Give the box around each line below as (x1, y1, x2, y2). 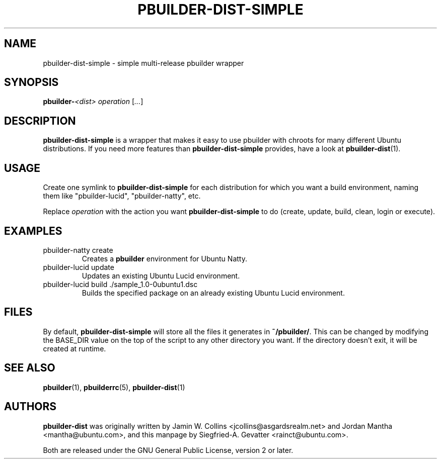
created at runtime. (43, 344, 106, 353)
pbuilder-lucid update (43, 262, 114, 271)
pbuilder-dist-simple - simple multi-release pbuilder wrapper (43, 58, 244, 67)
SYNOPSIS (4, 76, 59, 89)
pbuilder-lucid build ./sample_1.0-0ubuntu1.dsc (43, 280, 198, 289)
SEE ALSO (4, 361, 55, 375)
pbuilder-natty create (43, 245, 113, 254)
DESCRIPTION (4, 114, 76, 127)
